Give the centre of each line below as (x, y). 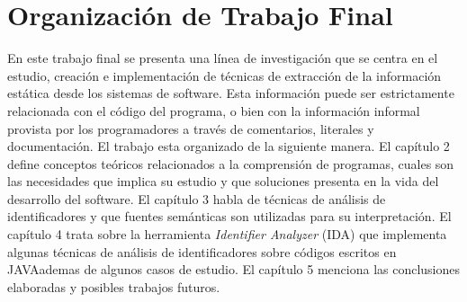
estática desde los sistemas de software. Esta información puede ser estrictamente (231, 93)
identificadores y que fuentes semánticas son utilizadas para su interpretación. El (229, 216)
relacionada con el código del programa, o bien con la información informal (214, 110)
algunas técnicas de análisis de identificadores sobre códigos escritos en (202, 251)
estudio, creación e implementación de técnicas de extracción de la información (225, 75)
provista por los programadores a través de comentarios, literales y (191, 128)
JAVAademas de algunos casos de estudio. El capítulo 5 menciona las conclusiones (234, 269)
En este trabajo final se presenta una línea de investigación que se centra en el (223, 58)
